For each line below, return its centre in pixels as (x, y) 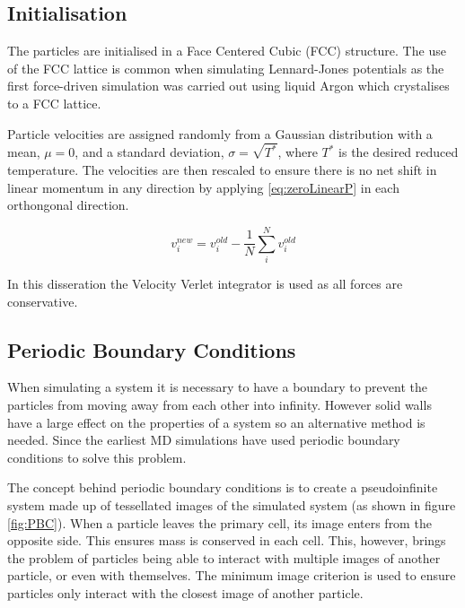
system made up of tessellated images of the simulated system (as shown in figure (232, 504)
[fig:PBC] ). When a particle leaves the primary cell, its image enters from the (219, 522)
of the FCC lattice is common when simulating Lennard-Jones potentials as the (226, 68)
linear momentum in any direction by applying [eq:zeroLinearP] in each (203, 187)
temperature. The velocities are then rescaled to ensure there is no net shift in (222, 170)
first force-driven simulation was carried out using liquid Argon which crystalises (228, 86)
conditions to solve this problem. (97, 457)
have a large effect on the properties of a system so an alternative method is (216, 422)
